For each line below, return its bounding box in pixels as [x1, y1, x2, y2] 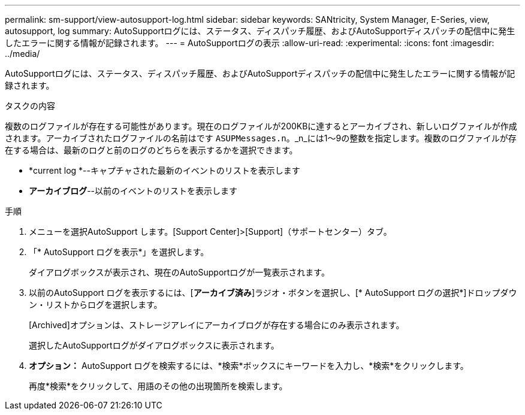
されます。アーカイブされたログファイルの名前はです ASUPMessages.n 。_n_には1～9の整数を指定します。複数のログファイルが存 [5, 133, 517, 143]
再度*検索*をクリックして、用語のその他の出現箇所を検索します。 [29, 381, 288, 391]
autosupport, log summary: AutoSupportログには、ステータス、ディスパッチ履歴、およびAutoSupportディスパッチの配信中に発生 [5, 26, 515, 36]
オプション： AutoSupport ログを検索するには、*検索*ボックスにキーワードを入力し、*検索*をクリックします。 [29, 361, 469, 371]
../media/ [5, 49, 40, 59]
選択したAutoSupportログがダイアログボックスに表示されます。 [29, 340, 279, 350]
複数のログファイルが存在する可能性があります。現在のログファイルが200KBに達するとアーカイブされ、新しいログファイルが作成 [5, 121, 517, 131]
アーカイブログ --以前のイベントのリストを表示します [29, 186, 238, 196]
